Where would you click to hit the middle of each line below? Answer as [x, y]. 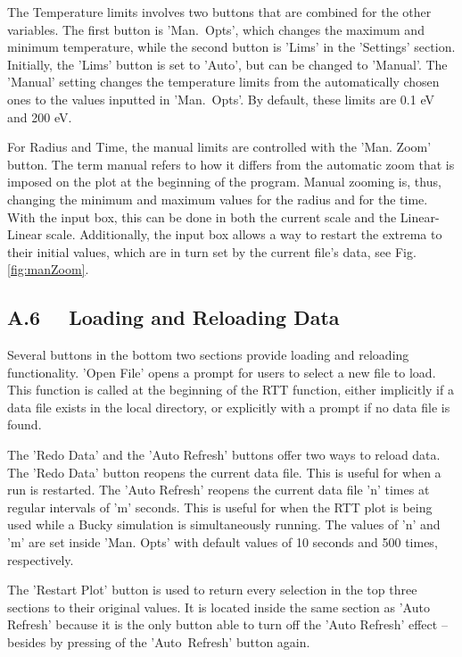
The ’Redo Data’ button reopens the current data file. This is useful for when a [224, 472]
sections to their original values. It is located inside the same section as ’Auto [219, 607]
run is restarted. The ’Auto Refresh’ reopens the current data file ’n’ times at [219, 490]
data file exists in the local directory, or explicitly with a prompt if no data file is [229, 407]
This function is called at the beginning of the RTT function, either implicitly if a [231, 390]
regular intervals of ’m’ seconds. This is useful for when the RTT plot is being [220, 507]
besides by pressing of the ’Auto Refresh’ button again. [159, 642]
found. [25, 424]
